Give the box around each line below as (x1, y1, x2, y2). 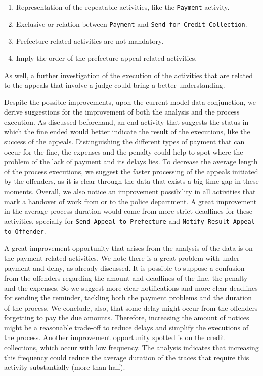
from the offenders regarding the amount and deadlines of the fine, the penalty (4, 272, 248, 283)
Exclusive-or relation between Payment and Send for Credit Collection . (16, 18, 247, 29)
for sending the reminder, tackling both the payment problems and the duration (4, 292, 252, 303)
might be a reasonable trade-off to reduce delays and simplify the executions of (4, 322, 249, 332)
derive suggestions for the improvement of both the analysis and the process (4, 106, 240, 117)
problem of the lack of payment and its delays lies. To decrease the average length (4, 156, 258, 167)
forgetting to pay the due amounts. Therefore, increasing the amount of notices (4, 312, 249, 323)
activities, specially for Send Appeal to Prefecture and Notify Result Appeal (4, 215, 255, 226)
